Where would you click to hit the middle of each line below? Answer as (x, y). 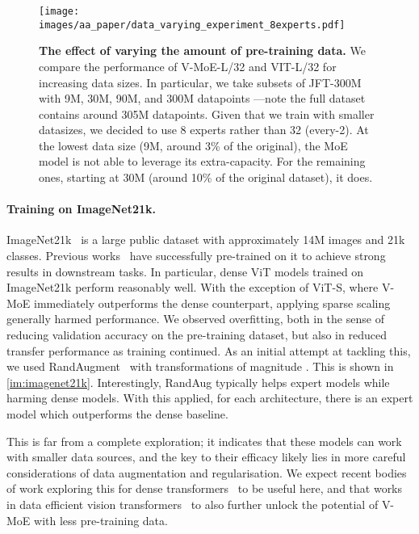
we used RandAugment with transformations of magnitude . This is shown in (200, 366)
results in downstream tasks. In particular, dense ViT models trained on (185, 271)
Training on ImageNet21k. (81, 209)
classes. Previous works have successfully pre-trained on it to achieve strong (196, 256)
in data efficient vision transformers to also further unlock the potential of (193, 504)
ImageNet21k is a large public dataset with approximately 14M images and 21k (206, 240)
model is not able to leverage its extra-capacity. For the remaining (202, 161)
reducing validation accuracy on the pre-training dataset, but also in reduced (197, 335)
